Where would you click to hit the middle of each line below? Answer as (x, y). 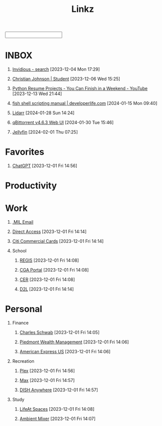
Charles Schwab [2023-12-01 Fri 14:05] (60, 332)
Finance (20, 323)
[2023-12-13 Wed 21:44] (37, 94)
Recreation (23, 361)
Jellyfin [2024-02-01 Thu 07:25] (45, 132)
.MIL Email (23, 222)
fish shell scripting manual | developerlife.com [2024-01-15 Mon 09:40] (85, 103)
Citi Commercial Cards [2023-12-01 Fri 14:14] (58, 241)
